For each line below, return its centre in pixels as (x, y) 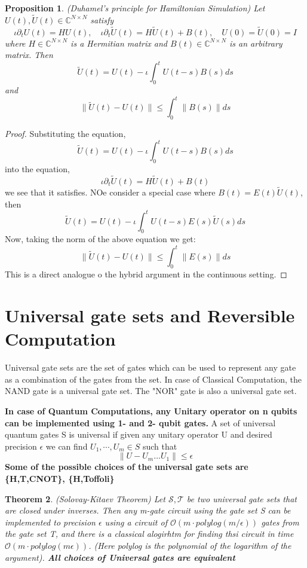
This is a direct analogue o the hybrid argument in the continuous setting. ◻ (146, 274)
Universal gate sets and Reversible (150, 315)
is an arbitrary (256, 43)
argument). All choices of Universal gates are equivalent (120, 557)
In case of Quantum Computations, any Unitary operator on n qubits (151, 410)
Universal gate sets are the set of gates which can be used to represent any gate (151, 367)
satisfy (102, 19)
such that (160, 446)
